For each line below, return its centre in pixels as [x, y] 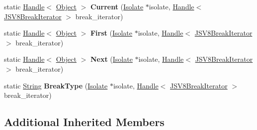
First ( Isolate [111, 33]
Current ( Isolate [117, 6]
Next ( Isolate [111, 59]
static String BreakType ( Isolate [56, 85]
